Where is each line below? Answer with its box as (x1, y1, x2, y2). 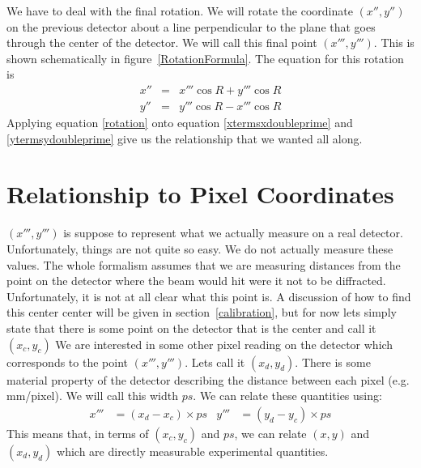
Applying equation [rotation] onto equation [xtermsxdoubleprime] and (6, 114, 353, 131)
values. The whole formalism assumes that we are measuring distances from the (6, 256, 401, 273)
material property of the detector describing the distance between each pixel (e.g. (6, 371, 410, 388)
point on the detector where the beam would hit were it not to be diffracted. (6, 272, 386, 289)
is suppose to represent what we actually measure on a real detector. (63, 224, 403, 241)
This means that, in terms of (6, 424, 149, 441)
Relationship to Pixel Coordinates (6, 177, 394, 211)
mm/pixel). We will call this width (6, 387, 179, 404)
